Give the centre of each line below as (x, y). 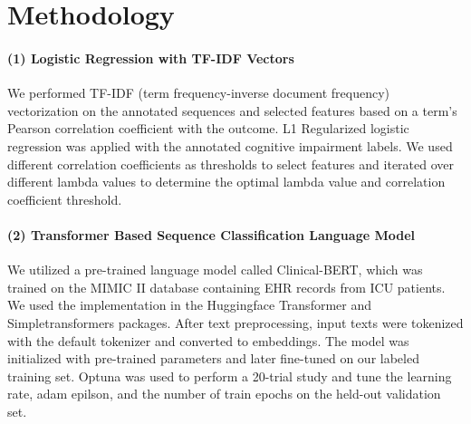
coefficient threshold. (65, 199)
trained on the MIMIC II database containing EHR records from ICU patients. (226, 287)
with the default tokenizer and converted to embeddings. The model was (208, 340)
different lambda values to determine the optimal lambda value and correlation (226, 182)
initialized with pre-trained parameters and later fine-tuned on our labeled (213, 358)
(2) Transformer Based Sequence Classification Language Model (211, 234)
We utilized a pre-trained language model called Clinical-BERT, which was (215, 270)
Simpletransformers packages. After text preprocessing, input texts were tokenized (235, 322)
